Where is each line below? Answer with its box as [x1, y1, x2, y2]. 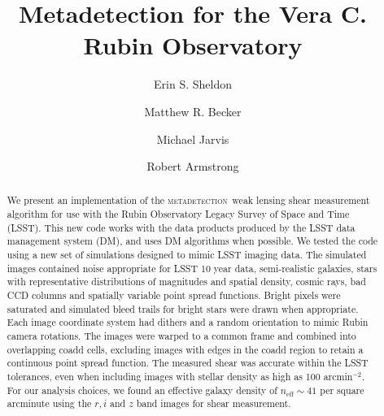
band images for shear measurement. [136, 396, 291, 410]
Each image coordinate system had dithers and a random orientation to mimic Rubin [7, 315, 369, 329]
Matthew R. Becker [144, 102, 242, 119]
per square [320, 383, 364, 396]
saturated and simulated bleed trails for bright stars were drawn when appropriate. [7, 301, 359, 315]
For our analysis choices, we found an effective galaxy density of [7, 383, 277, 396]
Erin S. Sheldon [154, 76, 232, 93]
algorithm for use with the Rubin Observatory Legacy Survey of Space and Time [7, 207, 350, 221]
